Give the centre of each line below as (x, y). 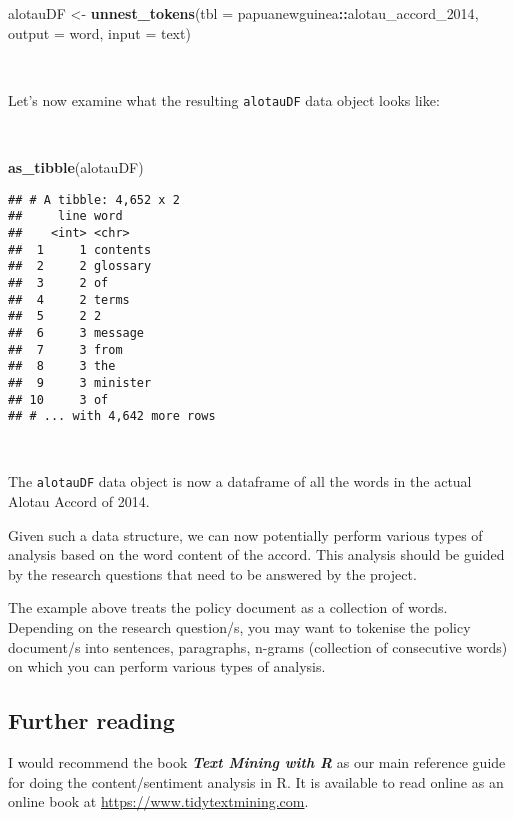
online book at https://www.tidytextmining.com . (158, 801)
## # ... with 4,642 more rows (112, 416)
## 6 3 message (76, 332)
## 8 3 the (62, 366)
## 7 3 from (65, 349)
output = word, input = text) (99, 32)
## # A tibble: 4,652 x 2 (94, 199)
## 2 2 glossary (80, 266)
